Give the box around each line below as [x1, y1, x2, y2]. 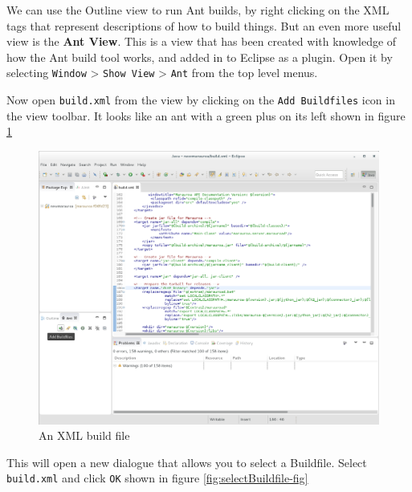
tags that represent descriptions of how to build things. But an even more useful [6, 17, 402, 34]
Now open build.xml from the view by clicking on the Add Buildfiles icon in [6, 91, 395, 108]
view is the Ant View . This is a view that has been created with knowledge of [6, 33, 397, 50]
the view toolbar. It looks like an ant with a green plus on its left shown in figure [6, 107, 406, 124]
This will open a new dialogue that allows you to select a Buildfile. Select [6, 453, 367, 470]
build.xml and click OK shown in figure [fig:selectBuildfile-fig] [6, 470, 308, 486]
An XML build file [39, 427, 130, 444]
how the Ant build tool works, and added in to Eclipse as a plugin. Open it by [6, 48, 393, 65]
